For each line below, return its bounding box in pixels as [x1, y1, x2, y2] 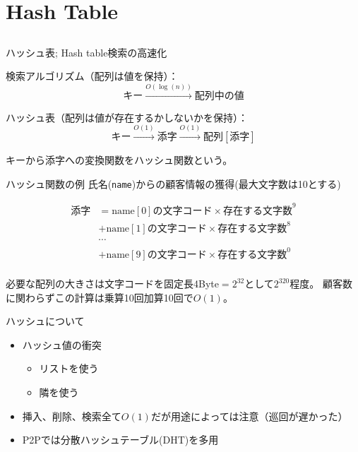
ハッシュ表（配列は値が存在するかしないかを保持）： [6, 109, 248, 124]
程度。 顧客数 [290, 276, 352, 291]
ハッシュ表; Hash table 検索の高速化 [6, 44, 167, 59]
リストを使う [39, 361, 99, 376]
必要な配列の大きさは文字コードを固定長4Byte [6, 276, 219, 291]
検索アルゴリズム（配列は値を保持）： [6, 69, 179, 83]
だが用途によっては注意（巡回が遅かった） [150, 408, 348, 423]
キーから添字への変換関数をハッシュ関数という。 [6, 153, 233, 167]
